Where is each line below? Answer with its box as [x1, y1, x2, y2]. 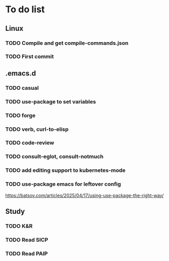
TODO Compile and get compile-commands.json [5, 39, 129, 47]
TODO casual [5, 84, 39, 91]
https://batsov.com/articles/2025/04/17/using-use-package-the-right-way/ [5, 192, 164, 198]
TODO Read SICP [5, 236, 49, 243]
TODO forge [5, 112, 36, 119]
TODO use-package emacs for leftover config [5, 180, 121, 188]
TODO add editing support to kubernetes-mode [5, 167, 126, 174]
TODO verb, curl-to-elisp [5, 126, 69, 133]
